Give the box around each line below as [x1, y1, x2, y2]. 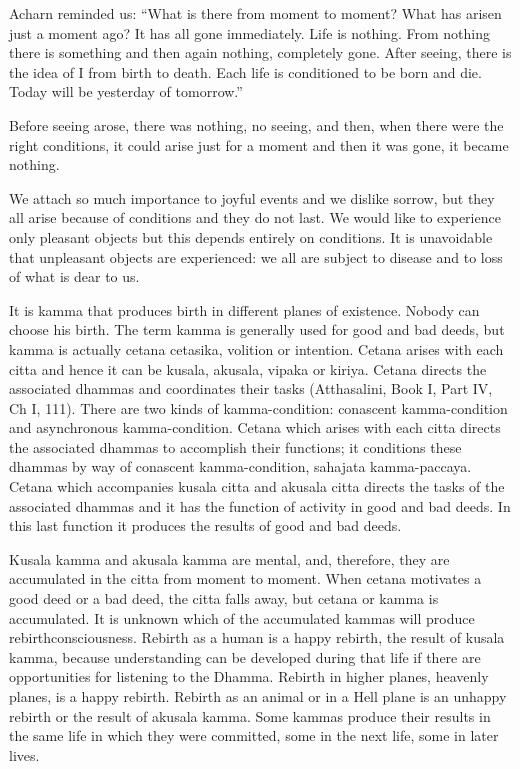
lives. [9, 744, 40, 765]
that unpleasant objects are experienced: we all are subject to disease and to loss [9, 246, 503, 267]
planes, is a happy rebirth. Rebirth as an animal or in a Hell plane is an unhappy [9, 686, 507, 706]
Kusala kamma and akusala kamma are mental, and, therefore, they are [9, 548, 450, 569]
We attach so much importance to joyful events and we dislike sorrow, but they [9, 187, 495, 208]
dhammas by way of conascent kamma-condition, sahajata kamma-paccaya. [9, 456, 472, 477]
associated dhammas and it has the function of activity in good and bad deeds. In [9, 495, 511, 516]
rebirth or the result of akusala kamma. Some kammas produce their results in [9, 705, 491, 726]
